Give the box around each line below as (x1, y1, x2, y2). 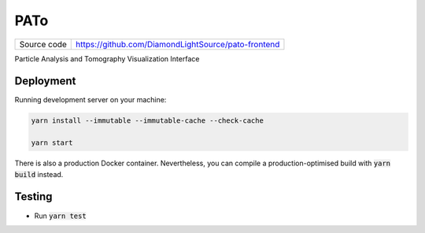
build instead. (14, 169, 64, 179)
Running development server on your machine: (14, 95, 167, 105)
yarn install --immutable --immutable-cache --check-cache (31, 116, 264, 125)
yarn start (31, 139, 73, 147)
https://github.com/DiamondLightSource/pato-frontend (76, 39, 280, 50)
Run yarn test (34, 211, 87, 220)
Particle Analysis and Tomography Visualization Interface (14, 54, 200, 63)
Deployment (14, 75, 76, 88)
